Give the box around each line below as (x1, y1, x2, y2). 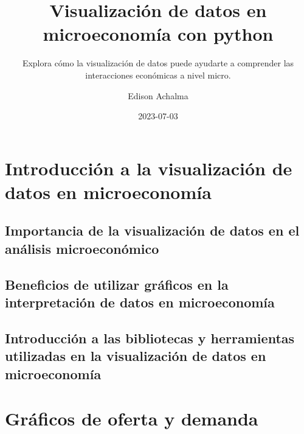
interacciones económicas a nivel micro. (85, 68, 231, 81)
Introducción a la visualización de (5, 155, 292, 180)
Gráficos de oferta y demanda (5, 406, 258, 431)
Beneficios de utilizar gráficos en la (5, 275, 229, 293)
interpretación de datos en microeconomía (5, 293, 275, 312)
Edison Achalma (128, 89, 188, 102)
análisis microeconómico (5, 239, 159, 257)
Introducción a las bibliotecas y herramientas (5, 328, 295, 347)
